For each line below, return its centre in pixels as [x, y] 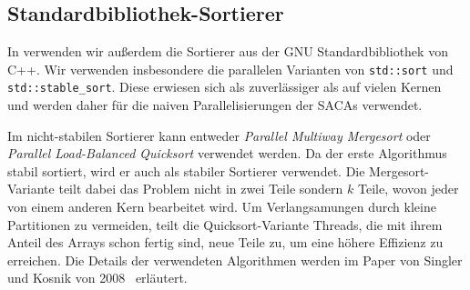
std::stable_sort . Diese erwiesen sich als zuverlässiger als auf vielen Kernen [225, 87]
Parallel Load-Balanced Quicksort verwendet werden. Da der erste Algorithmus [227, 153]
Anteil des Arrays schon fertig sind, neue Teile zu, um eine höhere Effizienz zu [225, 242]
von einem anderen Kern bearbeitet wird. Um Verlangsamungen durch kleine [222, 207]
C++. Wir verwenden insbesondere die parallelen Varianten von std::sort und [230, 69]
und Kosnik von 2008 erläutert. [97, 278]
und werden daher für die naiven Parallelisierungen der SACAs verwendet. [215, 105]
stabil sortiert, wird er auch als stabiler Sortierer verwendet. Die [186, 170]
